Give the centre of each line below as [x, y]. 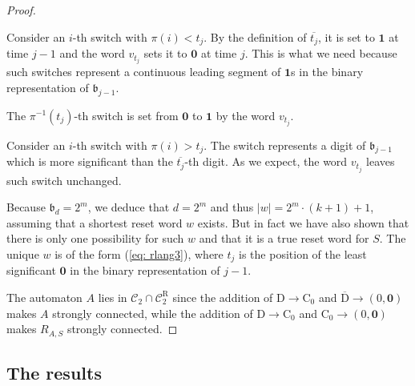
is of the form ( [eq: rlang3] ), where [139, 253]
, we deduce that [129, 207]
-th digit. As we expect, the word [266, 161]
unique [23, 253]
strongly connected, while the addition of [153, 313]
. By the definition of [255, 36]
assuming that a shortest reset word [95, 222]
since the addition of [223, 297]
